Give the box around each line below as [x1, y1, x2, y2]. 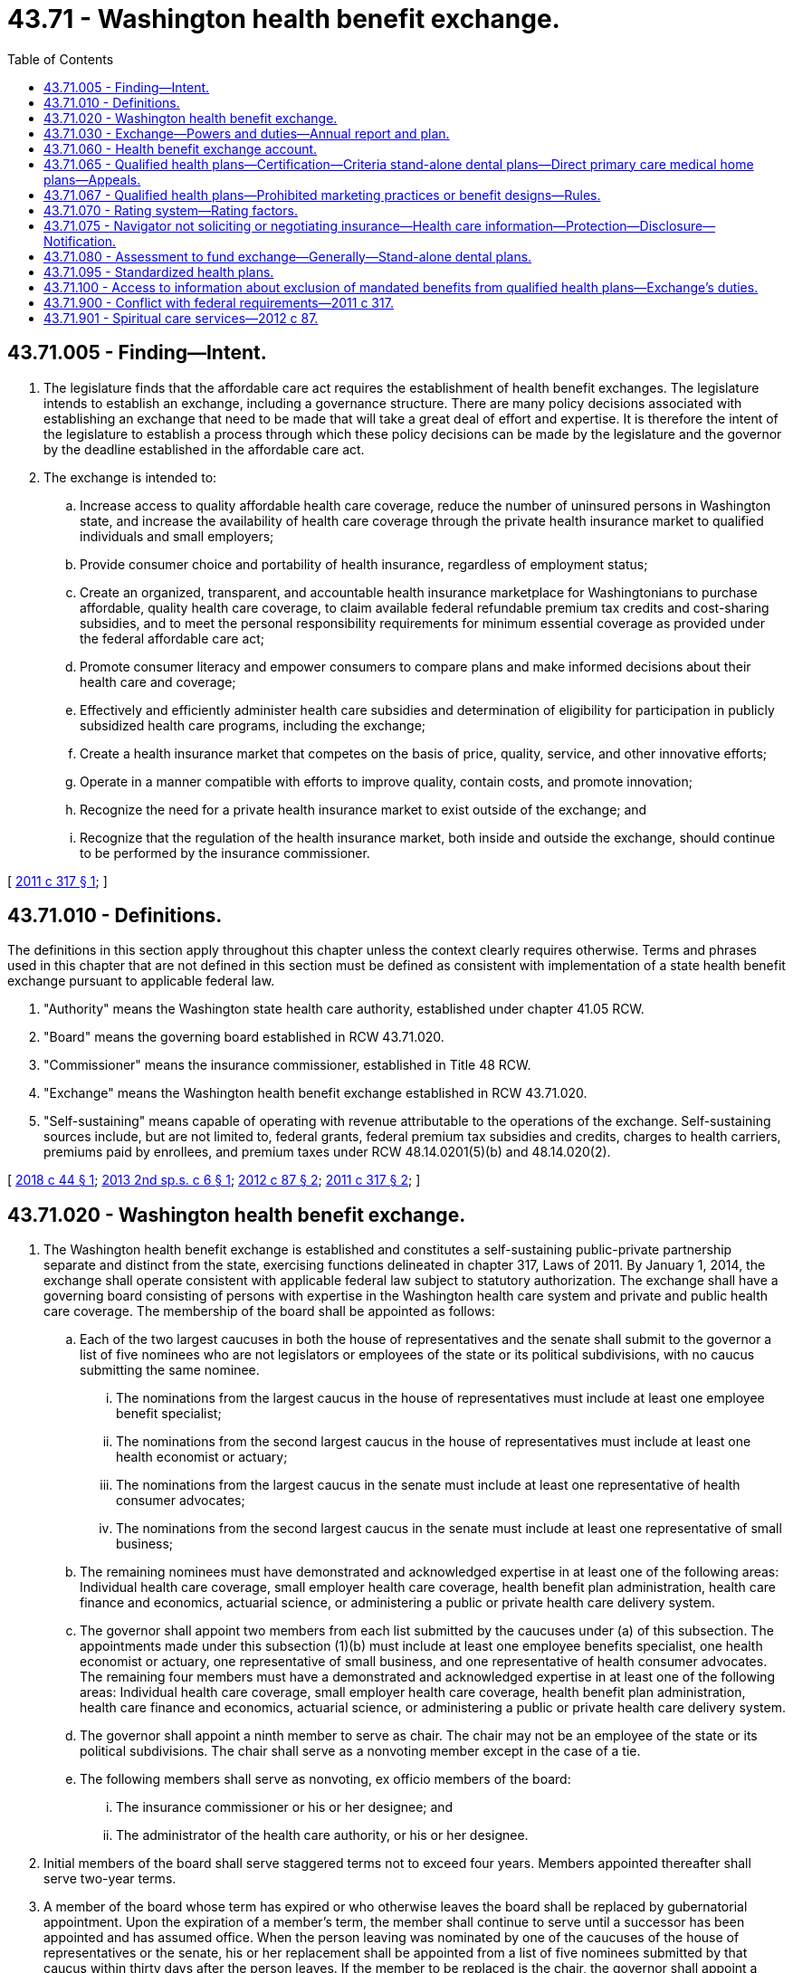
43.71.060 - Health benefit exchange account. [43, 140, 318, 157]
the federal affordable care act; [80, 630, 265, 646]
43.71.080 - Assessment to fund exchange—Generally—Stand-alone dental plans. [43, 248, 532, 264]
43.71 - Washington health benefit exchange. [7, 4, 560, 34]
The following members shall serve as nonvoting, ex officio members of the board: [80, 1771, 571, 1787]
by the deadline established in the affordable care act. [43, 441, 365, 457]
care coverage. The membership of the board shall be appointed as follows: [43, 1303, 495, 1320]
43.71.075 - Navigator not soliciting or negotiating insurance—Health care [43, 217, 482, 234]
